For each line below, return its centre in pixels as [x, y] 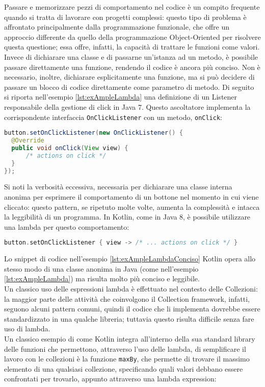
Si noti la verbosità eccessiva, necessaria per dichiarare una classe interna [118, 187]
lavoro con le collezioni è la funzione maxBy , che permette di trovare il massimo [127, 359]
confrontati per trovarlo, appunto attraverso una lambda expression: [110, 379]
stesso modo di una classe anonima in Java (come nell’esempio [101, 268]
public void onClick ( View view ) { [70, 148]
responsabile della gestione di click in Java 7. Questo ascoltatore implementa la [127, 106]
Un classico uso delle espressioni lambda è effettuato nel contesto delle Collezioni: [131, 289]
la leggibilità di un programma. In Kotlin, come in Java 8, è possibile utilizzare [127, 217]
